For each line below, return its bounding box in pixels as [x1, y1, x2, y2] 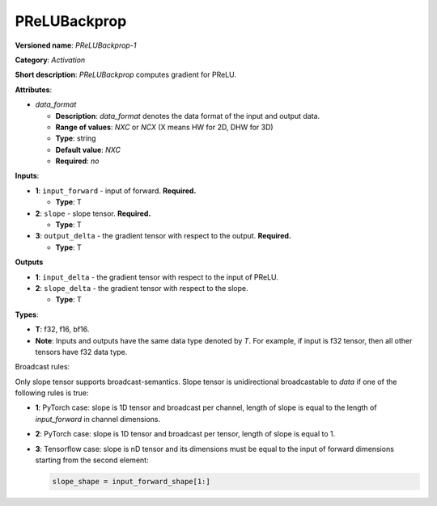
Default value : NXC [55, 145, 121, 154]
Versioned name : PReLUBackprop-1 [15, 40, 137, 50]
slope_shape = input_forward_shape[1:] [52, 477, 210, 487]
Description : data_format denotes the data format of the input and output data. [55, 111, 320, 120]
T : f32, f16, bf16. [35, 324, 90, 335]
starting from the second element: [35, 455, 149, 465]
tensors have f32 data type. [35, 347, 128, 356]
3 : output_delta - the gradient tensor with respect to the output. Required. [35, 231, 291, 241]
